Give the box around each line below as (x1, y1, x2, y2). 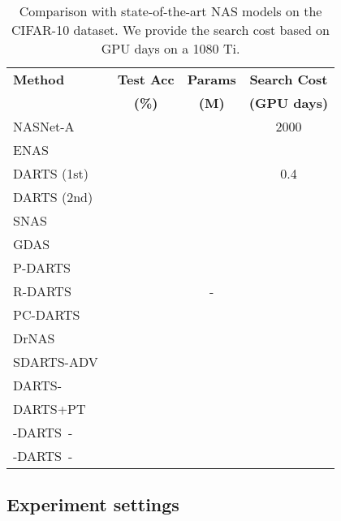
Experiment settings (6, 492, 179, 517)
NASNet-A (13, 117, 75, 136)
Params (187, 70, 236, 88)
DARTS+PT (13, 399, 86, 418)
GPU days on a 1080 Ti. (101, 39, 240, 58)
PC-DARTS (13, 305, 80, 324)
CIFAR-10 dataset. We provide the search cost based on (11, 20, 330, 39)
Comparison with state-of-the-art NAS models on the (19, 2, 322, 20)
